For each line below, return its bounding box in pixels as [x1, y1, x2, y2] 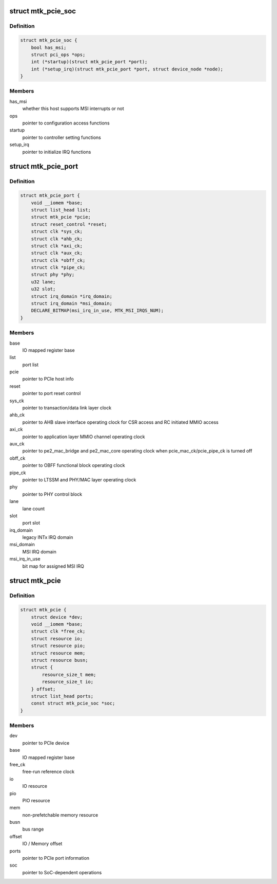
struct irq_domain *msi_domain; [31, 301, 113, 306]
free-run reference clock [22, 769, 74, 775]
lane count [22, 506, 45, 512]
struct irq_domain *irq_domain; [31, 293, 113, 299]
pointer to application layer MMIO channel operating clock [22, 434, 145, 440]
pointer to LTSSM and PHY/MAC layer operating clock [22, 476, 136, 483]
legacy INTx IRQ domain [22, 534, 73, 540]
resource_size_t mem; [42, 672, 96, 677]
